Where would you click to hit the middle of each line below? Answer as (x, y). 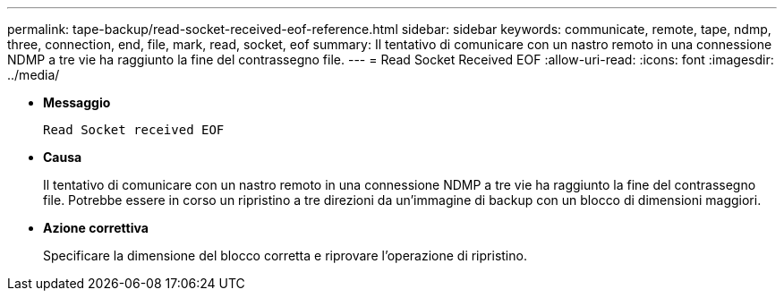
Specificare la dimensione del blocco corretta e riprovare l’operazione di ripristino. (285, 255)
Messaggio (77, 102)
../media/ (34, 75)
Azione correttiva (96, 228)
